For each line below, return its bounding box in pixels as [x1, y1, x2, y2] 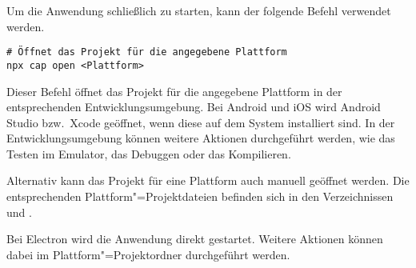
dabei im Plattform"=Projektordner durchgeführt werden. [6, 246, 290, 262]
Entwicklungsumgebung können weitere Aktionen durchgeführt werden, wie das [6, 130, 395, 146]
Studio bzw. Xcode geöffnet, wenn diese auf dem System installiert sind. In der [6, 114, 395, 130]
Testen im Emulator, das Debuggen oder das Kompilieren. [6, 145, 291, 162]
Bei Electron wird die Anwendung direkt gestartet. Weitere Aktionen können [6, 230, 383, 247]
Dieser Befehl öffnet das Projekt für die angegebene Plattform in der [6, 82, 342, 99]
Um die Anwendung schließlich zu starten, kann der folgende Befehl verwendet [6, 2, 391, 18]
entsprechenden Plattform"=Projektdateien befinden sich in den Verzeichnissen [6, 188, 394, 205]
